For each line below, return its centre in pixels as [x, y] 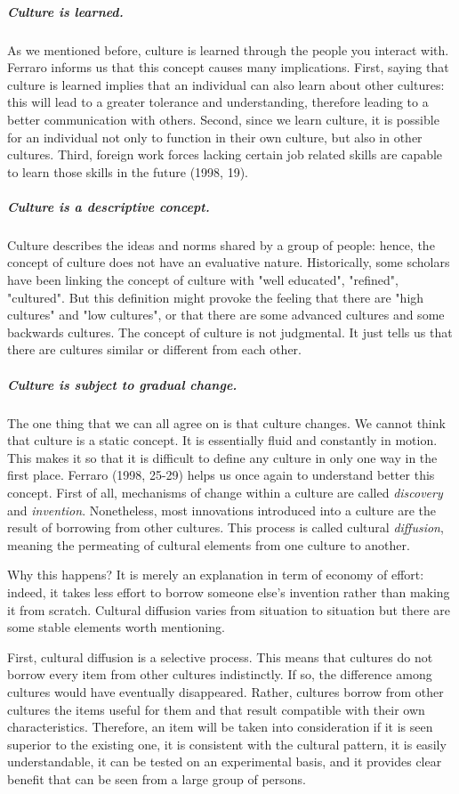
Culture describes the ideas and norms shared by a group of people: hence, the [221, 244]
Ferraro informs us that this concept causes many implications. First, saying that [228, 67]
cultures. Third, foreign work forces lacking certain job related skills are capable [225, 154]
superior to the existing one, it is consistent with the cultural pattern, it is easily [227, 744]
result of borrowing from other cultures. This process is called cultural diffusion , [225, 527]
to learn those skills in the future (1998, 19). [128, 171]
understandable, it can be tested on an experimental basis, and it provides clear [225, 762]
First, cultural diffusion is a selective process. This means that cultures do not [220, 656]
